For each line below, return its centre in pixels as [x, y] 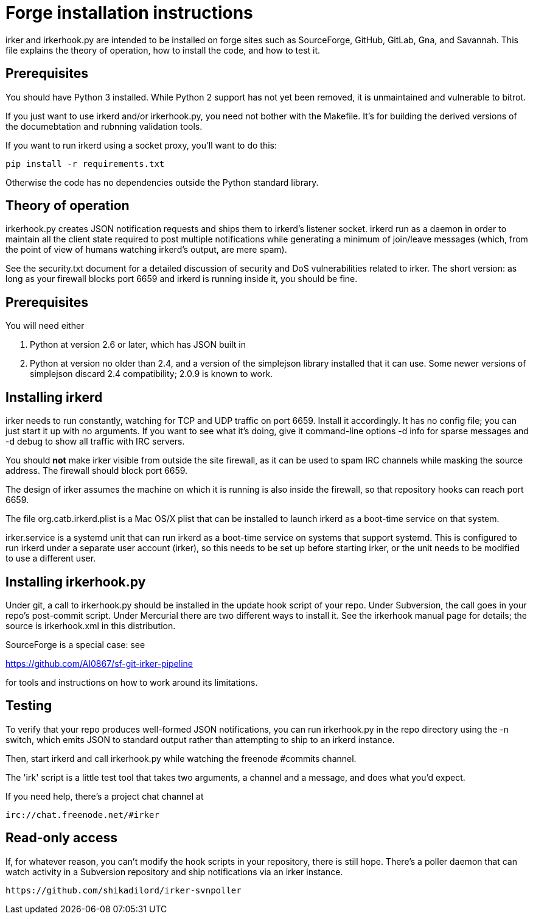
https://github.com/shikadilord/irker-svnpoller [124, 890]
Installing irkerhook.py [76, 582]
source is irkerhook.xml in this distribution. [91, 625]
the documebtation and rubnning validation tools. [104, 126]
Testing [29, 706]
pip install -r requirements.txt [85, 164]
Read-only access [61, 838]
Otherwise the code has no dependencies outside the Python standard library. [162, 182]
